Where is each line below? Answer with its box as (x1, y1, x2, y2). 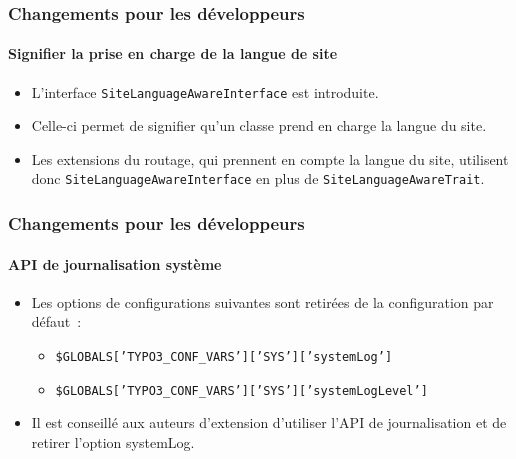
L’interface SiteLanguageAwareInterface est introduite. (31, 81, 379, 102)
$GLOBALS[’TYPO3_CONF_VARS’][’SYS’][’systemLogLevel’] (55, 383, 428, 398)
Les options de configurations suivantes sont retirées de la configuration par (31, 291, 494, 312)
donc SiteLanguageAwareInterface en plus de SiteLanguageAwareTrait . (31, 168, 485, 189)
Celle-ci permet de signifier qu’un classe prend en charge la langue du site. (31, 115, 487, 136)
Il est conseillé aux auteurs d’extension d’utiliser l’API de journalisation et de (31, 412, 507, 433)
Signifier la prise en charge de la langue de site (8, 43, 338, 64)
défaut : (31, 311, 82, 332)
